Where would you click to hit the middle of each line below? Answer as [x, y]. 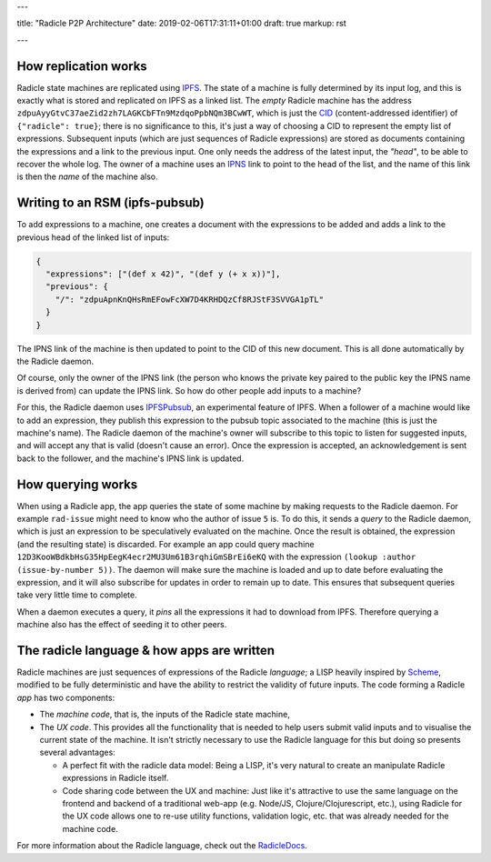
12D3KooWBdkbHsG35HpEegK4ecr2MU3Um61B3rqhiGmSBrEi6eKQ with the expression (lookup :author [216, 557]
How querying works [77, 484]
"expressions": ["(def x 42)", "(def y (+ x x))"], [163, 274]
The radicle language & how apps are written [146, 651]
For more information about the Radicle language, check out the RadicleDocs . [162, 846]
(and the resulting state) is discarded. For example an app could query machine [165, 544]
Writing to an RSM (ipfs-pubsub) [110, 203]
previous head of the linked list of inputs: [93, 237]
